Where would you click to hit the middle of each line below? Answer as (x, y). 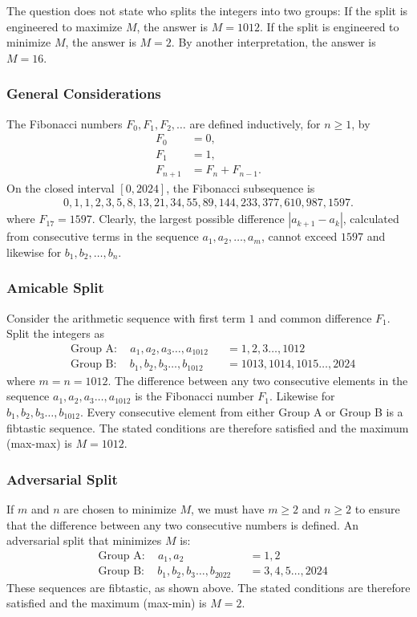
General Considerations (84, 93)
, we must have (228, 509)
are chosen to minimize (120, 509)
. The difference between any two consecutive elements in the (258, 380)
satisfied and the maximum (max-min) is (107, 603)
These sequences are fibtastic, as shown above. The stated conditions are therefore (208, 587)
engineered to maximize (65, 26)
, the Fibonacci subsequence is (241, 187)
